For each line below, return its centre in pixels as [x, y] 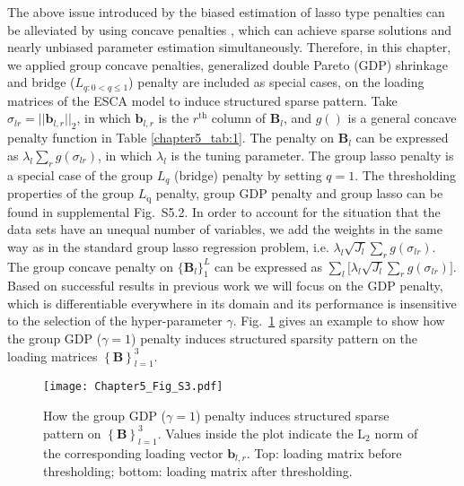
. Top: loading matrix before [324, 452]
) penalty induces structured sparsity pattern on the [275, 338]
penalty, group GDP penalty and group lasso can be [299, 193]
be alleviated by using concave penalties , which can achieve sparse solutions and [230, 29]
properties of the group [70, 193]
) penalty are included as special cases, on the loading [276, 82]
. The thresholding [406, 174]
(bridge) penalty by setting [248, 174]
